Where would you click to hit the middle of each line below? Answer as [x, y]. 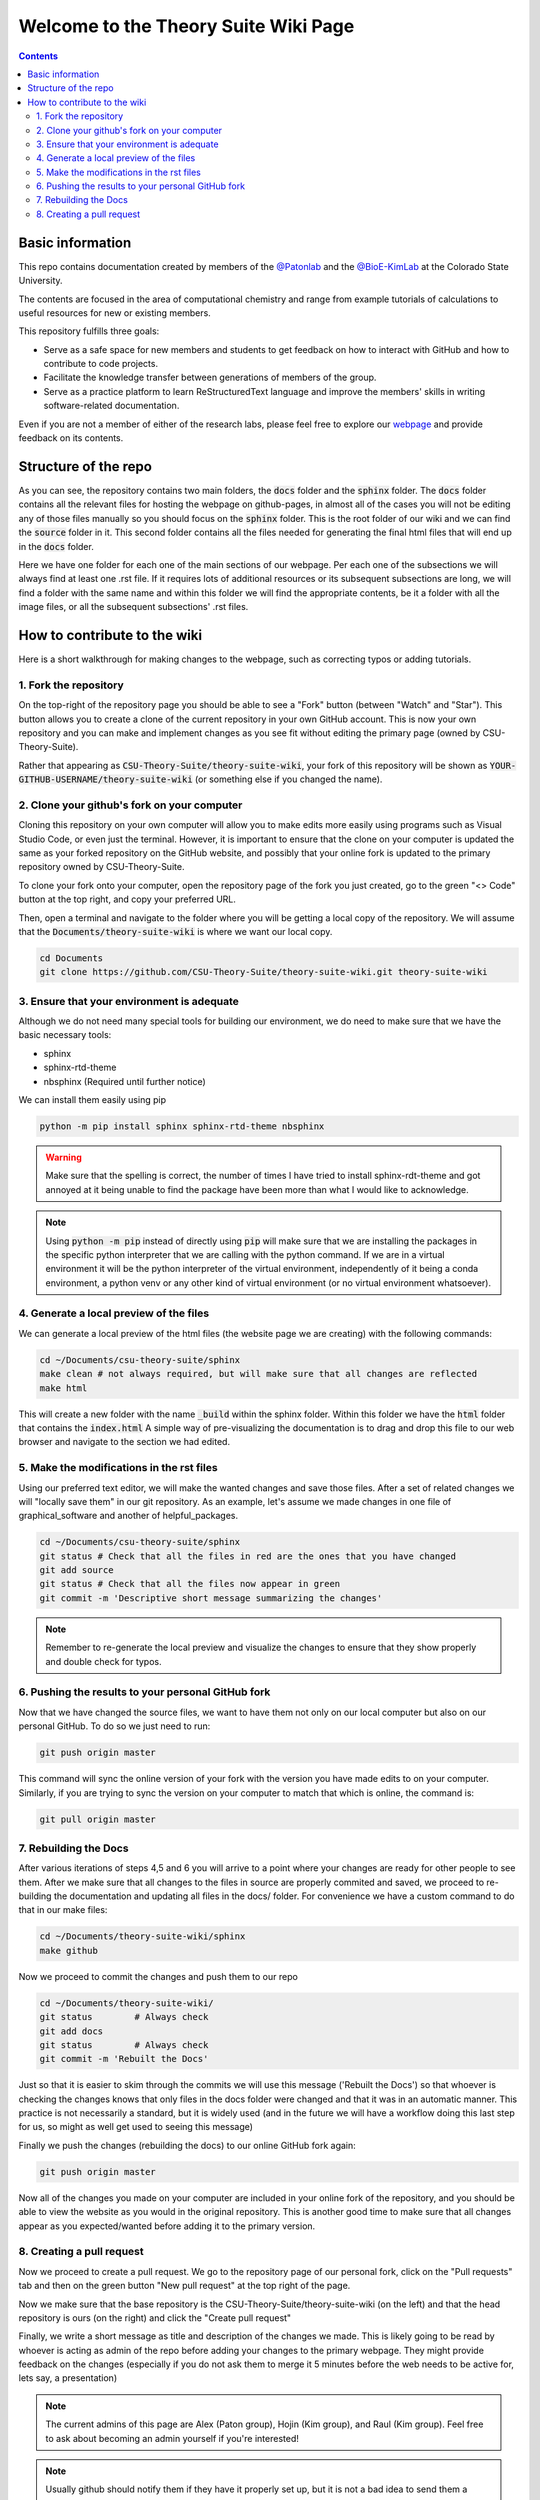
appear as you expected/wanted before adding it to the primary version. [167, 2226]
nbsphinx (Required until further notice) [125, 1081]
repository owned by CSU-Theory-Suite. [101, 867]
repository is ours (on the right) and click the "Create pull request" [155, 2317]
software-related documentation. [111, 406]
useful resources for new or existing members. [115, 312]
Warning [63, 1157]
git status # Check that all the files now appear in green [190, 1584]
